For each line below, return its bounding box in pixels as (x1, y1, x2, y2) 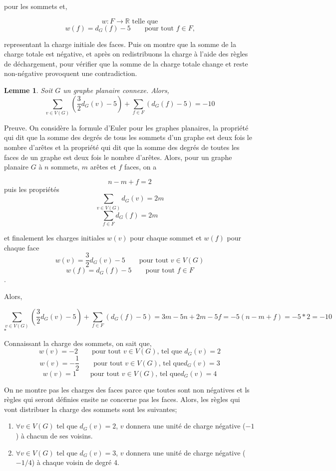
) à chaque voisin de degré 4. (31, 457, 119, 467)
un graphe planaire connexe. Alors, (63, 84, 169, 95)
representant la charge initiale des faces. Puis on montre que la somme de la (4, 38, 237, 49)
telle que (132, 17, 158, 25)
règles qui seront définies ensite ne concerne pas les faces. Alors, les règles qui (4, 394, 240, 404)
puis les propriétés (4, 183, 59, 194)
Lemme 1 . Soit (4, 84, 53, 95)
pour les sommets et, (4, 1, 67, 11)
